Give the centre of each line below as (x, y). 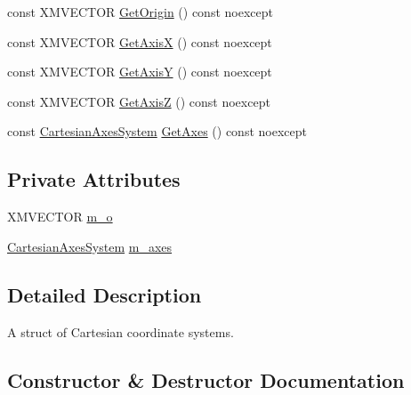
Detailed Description (105, 294)
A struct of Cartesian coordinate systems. (121, 331)
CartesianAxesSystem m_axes (90, 246)
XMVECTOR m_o (60, 217)
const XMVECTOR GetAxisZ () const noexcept (139, 101)
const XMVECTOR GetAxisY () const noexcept (140, 72)
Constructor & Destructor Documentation (206, 379)
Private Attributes (94, 179)
